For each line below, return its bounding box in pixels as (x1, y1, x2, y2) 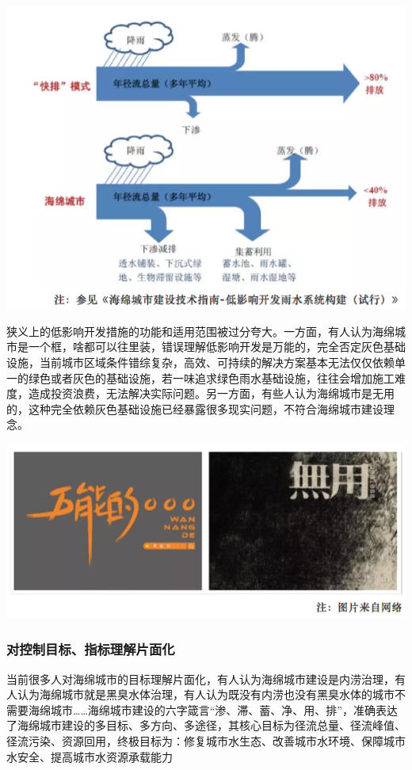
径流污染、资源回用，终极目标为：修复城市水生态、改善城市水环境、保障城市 (6, 733, 406, 749)
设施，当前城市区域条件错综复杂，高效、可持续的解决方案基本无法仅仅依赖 (6, 353, 395, 370)
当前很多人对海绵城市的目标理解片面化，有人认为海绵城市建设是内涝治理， (6, 670, 395, 687)
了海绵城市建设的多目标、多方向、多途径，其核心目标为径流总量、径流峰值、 (6, 717, 406, 734)
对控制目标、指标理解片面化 (6, 639, 175, 659)
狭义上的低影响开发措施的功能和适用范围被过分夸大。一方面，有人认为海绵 (6, 322, 395, 339)
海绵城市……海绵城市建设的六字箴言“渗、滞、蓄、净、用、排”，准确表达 (28, 701, 398, 718)
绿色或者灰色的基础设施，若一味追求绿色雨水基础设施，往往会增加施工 (28, 369, 395, 386)
